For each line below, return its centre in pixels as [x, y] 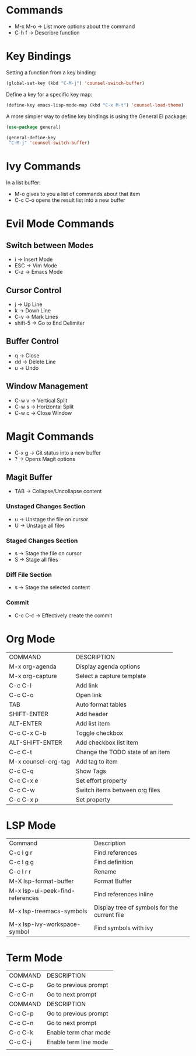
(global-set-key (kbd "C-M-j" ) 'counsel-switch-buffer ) [75, 83]
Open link [89, 695]
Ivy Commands [43, 166]
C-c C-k [21, 1033]
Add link [87, 685]
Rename [105, 872]
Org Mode [31, 639]
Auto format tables [101, 704]
